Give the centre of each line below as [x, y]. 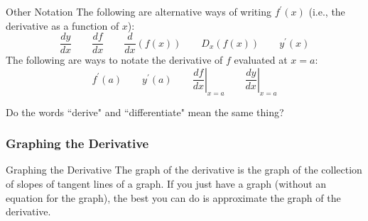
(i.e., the [327, 11]
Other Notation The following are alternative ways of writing [139, 11]
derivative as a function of [63, 25]
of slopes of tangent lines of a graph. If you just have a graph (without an [166, 184]
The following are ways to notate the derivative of [114, 60]
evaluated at [261, 60]
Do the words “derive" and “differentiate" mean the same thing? [145, 112]
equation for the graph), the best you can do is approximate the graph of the [173, 197]
